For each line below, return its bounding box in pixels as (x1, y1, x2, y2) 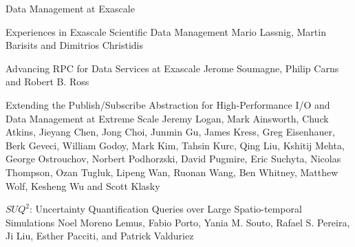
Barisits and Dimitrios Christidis (6, 38, 144, 52)
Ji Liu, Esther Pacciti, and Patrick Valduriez (6, 228, 194, 243)
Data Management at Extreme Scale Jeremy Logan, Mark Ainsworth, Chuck (6, 111, 329, 125)
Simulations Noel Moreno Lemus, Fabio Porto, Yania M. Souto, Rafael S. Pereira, (6, 215, 350, 229)
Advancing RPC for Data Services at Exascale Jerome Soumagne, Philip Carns (6, 61, 339, 75)
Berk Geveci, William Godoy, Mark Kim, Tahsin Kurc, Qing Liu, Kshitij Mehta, (6, 138, 345, 152)
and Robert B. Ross (6, 74, 89, 89)
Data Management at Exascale (6, 1, 135, 15)
